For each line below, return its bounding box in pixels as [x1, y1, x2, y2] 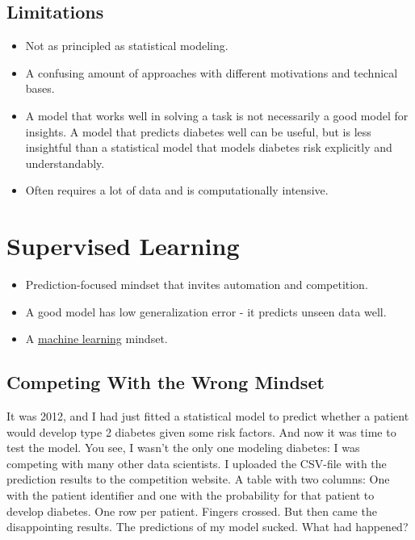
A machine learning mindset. [25, 330, 168, 347]
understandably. [25, 154, 105, 171]
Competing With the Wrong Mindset [6, 370, 325, 395]
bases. [25, 80, 55, 97]
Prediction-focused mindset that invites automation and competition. [25, 276, 368, 293]
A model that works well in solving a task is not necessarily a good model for [25, 107, 409, 123]
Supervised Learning [6, 229, 240, 262]
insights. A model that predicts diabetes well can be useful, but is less [25, 123, 371, 140]
